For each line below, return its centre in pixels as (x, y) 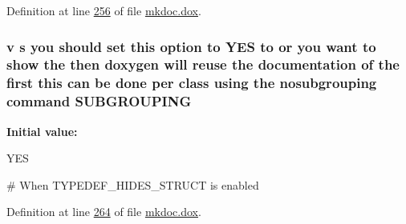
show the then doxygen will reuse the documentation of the (203, 64)
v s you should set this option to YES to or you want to (191, 46)
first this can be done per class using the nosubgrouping (192, 83)
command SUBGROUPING (99, 101)
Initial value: (42, 131)
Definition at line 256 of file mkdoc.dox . (104, 10)
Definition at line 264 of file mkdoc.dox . (104, 212)
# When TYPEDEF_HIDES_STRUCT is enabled (133, 184)
